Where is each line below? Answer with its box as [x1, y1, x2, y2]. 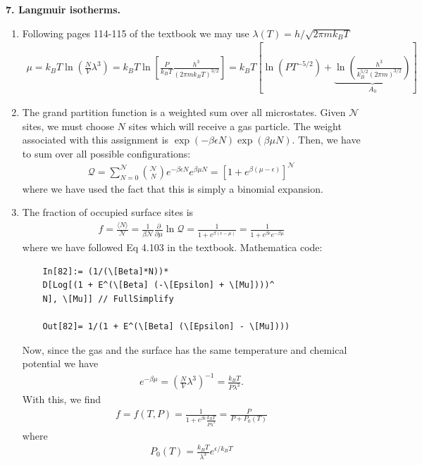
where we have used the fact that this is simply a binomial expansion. [22, 181, 323, 196]
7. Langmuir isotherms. [6, 2, 121, 16]
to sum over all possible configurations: [22, 146, 191, 160]
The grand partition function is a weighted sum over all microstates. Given [22, 104, 346, 119]
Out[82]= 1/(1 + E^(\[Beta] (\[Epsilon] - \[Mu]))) [42, 321, 290, 331]
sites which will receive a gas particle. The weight [128, 118, 342, 133]
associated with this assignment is [22, 132, 169, 147]
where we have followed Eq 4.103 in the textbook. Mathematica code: [22, 239, 323, 254]
